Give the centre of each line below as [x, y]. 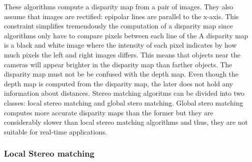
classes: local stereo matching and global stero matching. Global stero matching [124, 102]
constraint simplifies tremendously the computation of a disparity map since [119, 26]
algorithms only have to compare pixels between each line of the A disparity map [126, 35]
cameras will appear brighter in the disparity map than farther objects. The [118, 64]
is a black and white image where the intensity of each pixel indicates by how [120, 45]
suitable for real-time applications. [56, 131]
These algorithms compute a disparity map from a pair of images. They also [119, 6]
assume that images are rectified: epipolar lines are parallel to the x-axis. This [121, 16]
